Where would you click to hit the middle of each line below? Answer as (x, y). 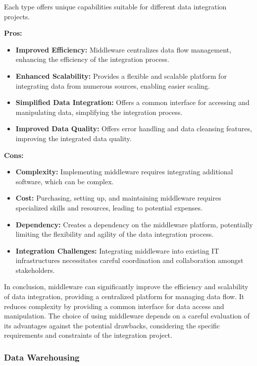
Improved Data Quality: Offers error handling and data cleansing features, (134, 129)
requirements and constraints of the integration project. (88, 335)
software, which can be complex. (65, 181)
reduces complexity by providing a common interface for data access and (114, 306)
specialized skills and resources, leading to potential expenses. (109, 207)
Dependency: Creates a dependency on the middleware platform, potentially (134, 224)
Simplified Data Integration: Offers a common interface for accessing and (132, 102)
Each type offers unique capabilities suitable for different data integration (115, 6)
